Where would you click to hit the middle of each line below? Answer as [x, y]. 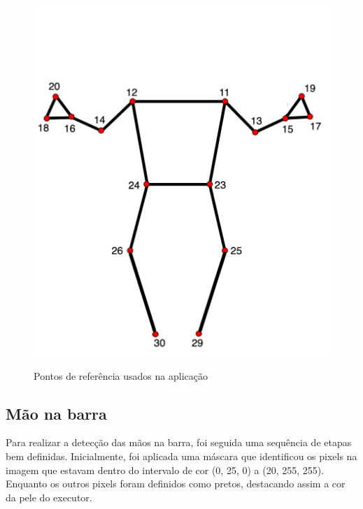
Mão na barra [56, 413]
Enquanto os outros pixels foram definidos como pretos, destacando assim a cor [176, 484]
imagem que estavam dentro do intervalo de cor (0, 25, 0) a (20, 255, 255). [165, 470]
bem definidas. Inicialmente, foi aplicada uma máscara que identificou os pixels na [181, 456]
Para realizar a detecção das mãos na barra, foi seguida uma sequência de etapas [179, 442]
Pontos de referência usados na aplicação [121, 375]
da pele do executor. [49, 497]
